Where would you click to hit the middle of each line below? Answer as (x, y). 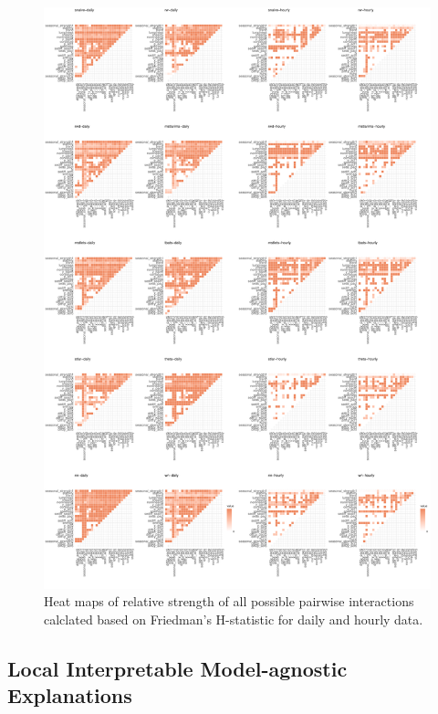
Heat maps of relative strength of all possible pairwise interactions (229, 601)
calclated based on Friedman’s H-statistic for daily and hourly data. (234, 619)
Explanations (70, 695)
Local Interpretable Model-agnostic (177, 668)
